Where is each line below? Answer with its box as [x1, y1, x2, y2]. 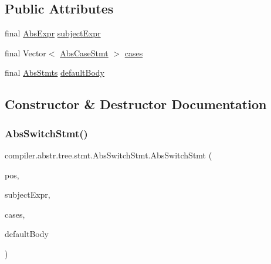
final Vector [5, 46, 46, 59]
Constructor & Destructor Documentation [5, 95, 267, 113]
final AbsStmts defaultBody [5, 66, 104, 79]
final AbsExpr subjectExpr [5, 27, 101, 39]
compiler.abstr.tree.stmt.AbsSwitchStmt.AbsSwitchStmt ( [5, 148, 212, 161]
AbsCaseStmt [60, 46, 109, 59]
